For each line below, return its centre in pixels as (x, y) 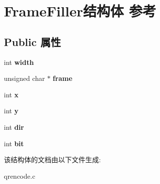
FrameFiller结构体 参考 (80, 11)
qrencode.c (20, 176)
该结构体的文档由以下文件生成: (52, 160)
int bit (14, 143)
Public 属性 (32, 41)
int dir (14, 127)
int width (19, 62)
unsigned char (24, 78)
